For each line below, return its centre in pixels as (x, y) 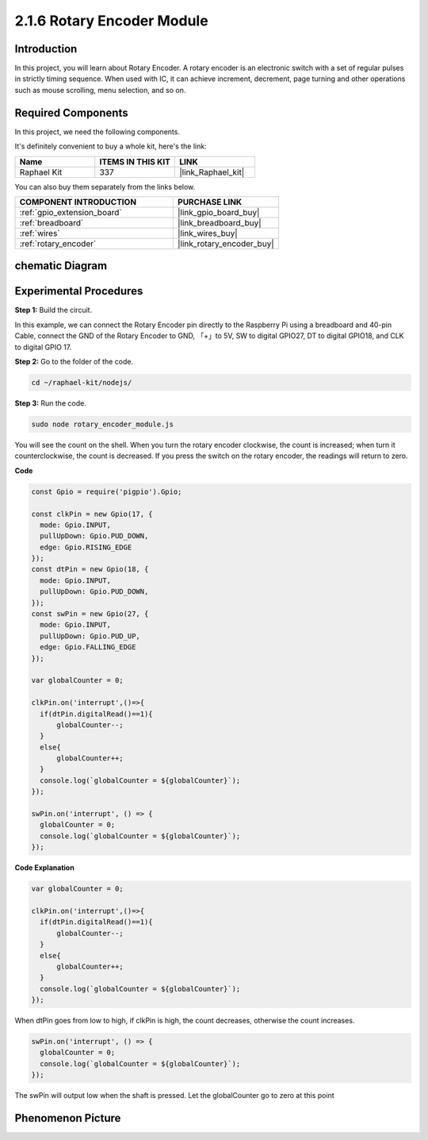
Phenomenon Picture (68, 1118)
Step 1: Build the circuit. (53, 310)
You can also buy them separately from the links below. (105, 187)
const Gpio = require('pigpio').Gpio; (107, 491)
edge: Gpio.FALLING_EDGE (88, 647)
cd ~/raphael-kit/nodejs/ (82, 382)
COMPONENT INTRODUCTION (78, 202)
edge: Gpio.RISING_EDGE (86, 547)
